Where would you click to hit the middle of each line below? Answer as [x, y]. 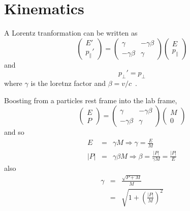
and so [14, 132]
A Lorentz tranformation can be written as [71, 33]
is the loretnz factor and [68, 83]
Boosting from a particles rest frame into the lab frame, [91, 100]
